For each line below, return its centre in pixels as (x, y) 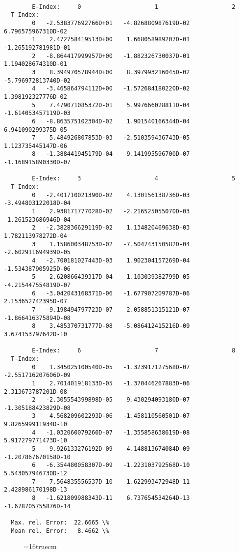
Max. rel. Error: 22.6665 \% (60, 523)
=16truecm (40, 546)
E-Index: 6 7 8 (134, 351)
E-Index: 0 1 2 (134, 7)
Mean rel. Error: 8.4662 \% (60, 531)
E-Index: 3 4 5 (134, 179)
